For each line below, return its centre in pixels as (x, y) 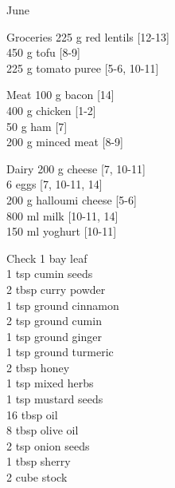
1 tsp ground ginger (54, 336)
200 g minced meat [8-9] (65, 142)
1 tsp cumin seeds (50, 274)
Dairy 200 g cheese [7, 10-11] (76, 168)
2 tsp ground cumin (54, 321)
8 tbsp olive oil (43, 430)
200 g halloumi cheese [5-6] (72, 199)
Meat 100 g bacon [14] (60, 95)
